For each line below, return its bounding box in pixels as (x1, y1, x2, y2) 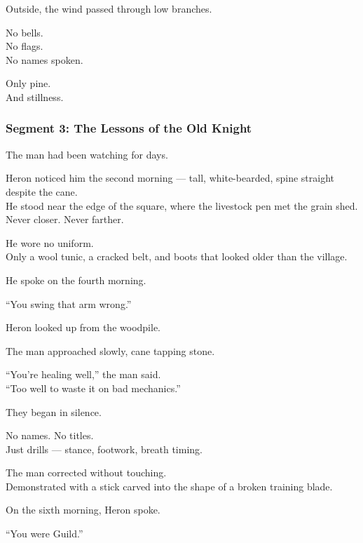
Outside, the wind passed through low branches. (6, 1, 212, 15)
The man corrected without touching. (6, 465, 167, 480)
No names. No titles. (6, 428, 94, 443)
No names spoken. (6, 52, 83, 67)
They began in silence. (6, 404, 102, 419)
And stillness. (6, 89, 64, 104)
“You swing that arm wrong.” (6, 296, 132, 311)
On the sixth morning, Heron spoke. (6, 502, 160, 517)
